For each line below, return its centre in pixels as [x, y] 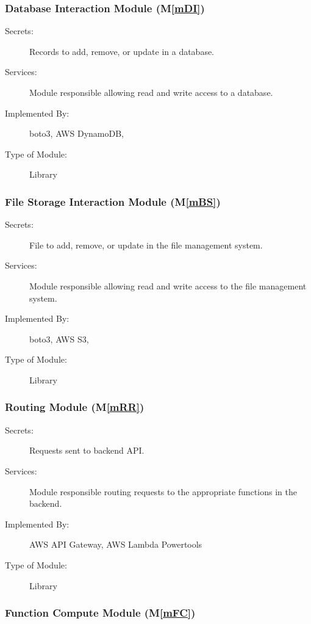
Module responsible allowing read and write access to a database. [151, 92]
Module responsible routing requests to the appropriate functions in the [163, 491]
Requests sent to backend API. [87, 450]
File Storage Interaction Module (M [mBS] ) [113, 201]
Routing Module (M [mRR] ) [75, 407]
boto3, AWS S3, [59, 339]
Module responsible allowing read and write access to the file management [168, 285]
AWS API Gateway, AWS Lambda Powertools [116, 544]
